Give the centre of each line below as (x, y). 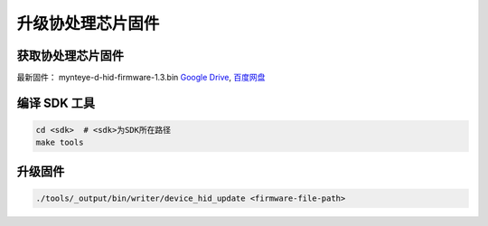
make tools (60, 143)
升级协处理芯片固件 (88, 24)
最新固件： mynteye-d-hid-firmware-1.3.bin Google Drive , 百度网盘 (141, 78)
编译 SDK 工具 (56, 103)
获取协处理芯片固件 (70, 56)
